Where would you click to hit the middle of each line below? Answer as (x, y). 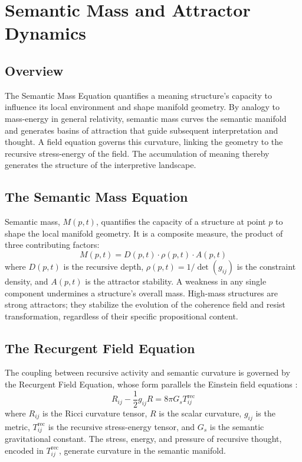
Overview (34, 70)
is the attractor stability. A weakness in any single (176, 281)
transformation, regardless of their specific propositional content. (122, 316)
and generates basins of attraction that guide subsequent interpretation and (142, 130)
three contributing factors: (52, 245)
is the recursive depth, (104, 266)
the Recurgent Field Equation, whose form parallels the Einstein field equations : (151, 384)
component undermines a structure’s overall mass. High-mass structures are (141, 293)
